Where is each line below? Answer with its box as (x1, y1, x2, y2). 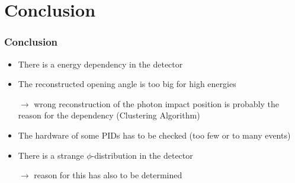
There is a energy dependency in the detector (18, 57, 183, 70)
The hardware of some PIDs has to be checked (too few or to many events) (18, 129, 291, 141)
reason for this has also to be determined (34, 169, 182, 181)
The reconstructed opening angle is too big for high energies (18, 78, 236, 90)
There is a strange (18, 149, 84, 161)
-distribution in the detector (91, 149, 193, 161)
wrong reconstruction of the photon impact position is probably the (34, 97, 280, 110)
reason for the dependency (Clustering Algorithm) (18, 109, 200, 121)
